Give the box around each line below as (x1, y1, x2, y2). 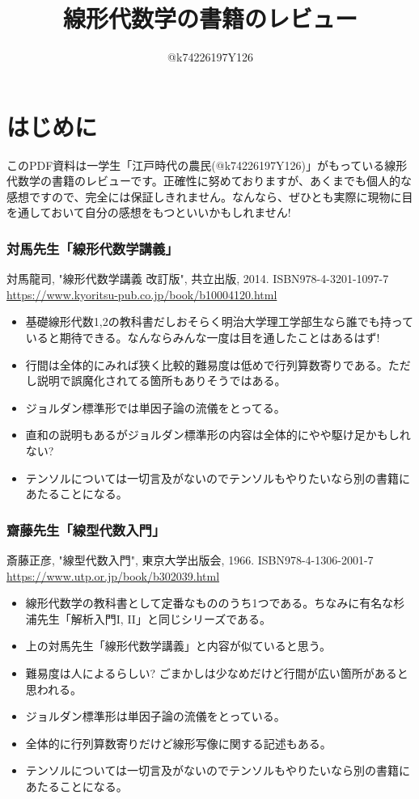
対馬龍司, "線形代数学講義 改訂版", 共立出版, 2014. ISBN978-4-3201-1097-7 (6, 270, 389, 287)
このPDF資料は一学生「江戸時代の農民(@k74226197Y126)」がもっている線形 (6, 156, 408, 173)
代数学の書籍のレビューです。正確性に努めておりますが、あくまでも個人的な (6, 172, 413, 189)
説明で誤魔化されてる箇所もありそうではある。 (36, 372, 286, 389)
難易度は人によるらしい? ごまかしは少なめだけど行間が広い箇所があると (25, 664, 408, 681)
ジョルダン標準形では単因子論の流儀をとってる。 (25, 399, 286, 416)
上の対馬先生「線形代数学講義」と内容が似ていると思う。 (25, 637, 331, 654)
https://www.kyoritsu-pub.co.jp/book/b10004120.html (6, 285, 277, 302)
